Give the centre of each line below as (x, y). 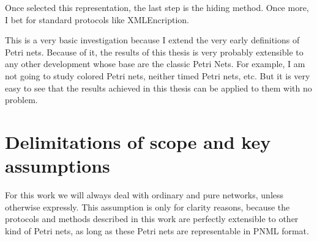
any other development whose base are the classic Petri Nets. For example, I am (155, 64)
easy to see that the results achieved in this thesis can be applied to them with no (158, 88)
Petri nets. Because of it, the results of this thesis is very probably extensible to (154, 52)
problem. (21, 100)
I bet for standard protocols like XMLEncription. (97, 19)
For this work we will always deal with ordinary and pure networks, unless (144, 195)
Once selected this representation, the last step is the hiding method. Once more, (157, 7)
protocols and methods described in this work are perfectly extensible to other (152, 219)
